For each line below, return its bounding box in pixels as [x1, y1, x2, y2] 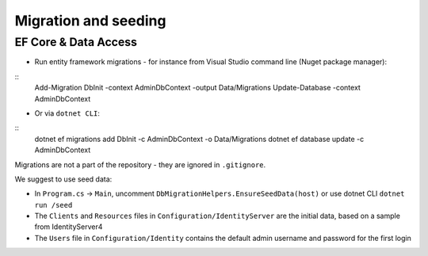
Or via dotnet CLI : [34, 108, 101, 118]
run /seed [34, 201, 73, 209]
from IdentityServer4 [34, 222, 103, 231]
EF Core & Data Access [14, 35, 138, 49]
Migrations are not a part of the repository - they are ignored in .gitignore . [14, 159, 266, 170]
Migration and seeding [14, 12, 166, 29]
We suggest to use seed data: [14, 174, 113, 184]
